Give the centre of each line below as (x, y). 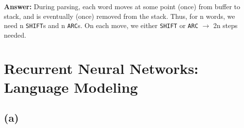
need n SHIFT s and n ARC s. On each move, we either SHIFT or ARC (101, 25)
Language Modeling (71, 87)
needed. (15, 35)
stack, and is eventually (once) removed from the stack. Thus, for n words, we (120, 16)
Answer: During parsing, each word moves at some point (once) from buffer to (122, 6)
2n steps (225, 25)
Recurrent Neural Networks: (101, 68)
